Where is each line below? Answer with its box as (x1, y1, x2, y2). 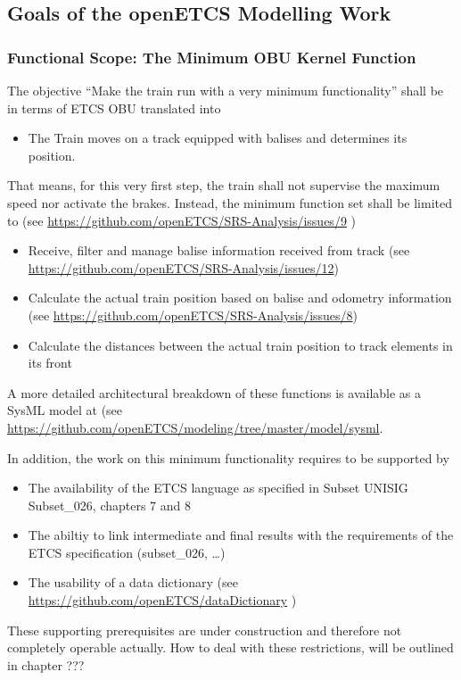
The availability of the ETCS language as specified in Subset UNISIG (28, 478, 408, 497)
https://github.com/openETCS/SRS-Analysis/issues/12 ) (28, 258, 339, 277)
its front (28, 353, 72, 372)
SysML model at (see (7, 401, 123, 419)
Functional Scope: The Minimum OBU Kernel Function (7, 46, 416, 68)
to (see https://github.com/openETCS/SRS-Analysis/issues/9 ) (7, 211, 356, 229)
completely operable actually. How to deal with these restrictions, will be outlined (7, 638, 454, 657)
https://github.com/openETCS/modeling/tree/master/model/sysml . (7, 418, 383, 436)
